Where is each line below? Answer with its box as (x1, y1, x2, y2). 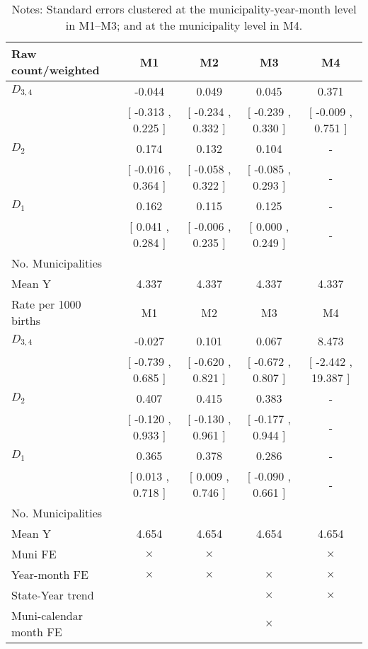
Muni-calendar (11, 607, 83, 624)
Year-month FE (11, 566, 88, 582)
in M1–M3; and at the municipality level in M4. (65, 17, 303, 33)
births (11, 312, 41, 328)
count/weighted (11, 62, 100, 78)
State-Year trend (11, 587, 94, 603)
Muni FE (11, 546, 57, 562)
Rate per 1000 (11, 296, 81, 312)
